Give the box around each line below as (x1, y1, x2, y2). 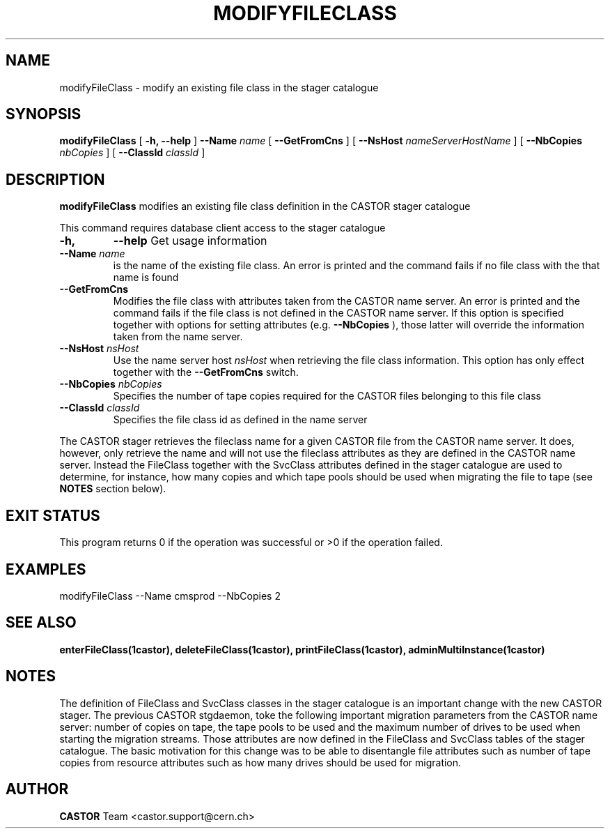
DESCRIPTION (6, 170, 105, 188)
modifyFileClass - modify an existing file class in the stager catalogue (59, 81, 379, 93)
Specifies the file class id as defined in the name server (113, 414, 368, 426)
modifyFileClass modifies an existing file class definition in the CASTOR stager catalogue (59, 200, 471, 213)
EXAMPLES (6, 560, 86, 578)
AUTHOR (6, 780, 69, 798)
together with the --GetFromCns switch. (113, 366, 299, 379)
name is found (113, 271, 179, 284)
